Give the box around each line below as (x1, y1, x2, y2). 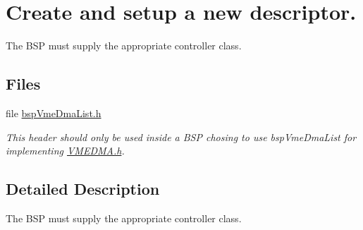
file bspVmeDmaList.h (6, 105, 101, 120)
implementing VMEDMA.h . (6, 143, 125, 158)
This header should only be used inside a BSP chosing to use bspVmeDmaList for (6, 129, 357, 144)
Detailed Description (6, 178, 160, 200)
